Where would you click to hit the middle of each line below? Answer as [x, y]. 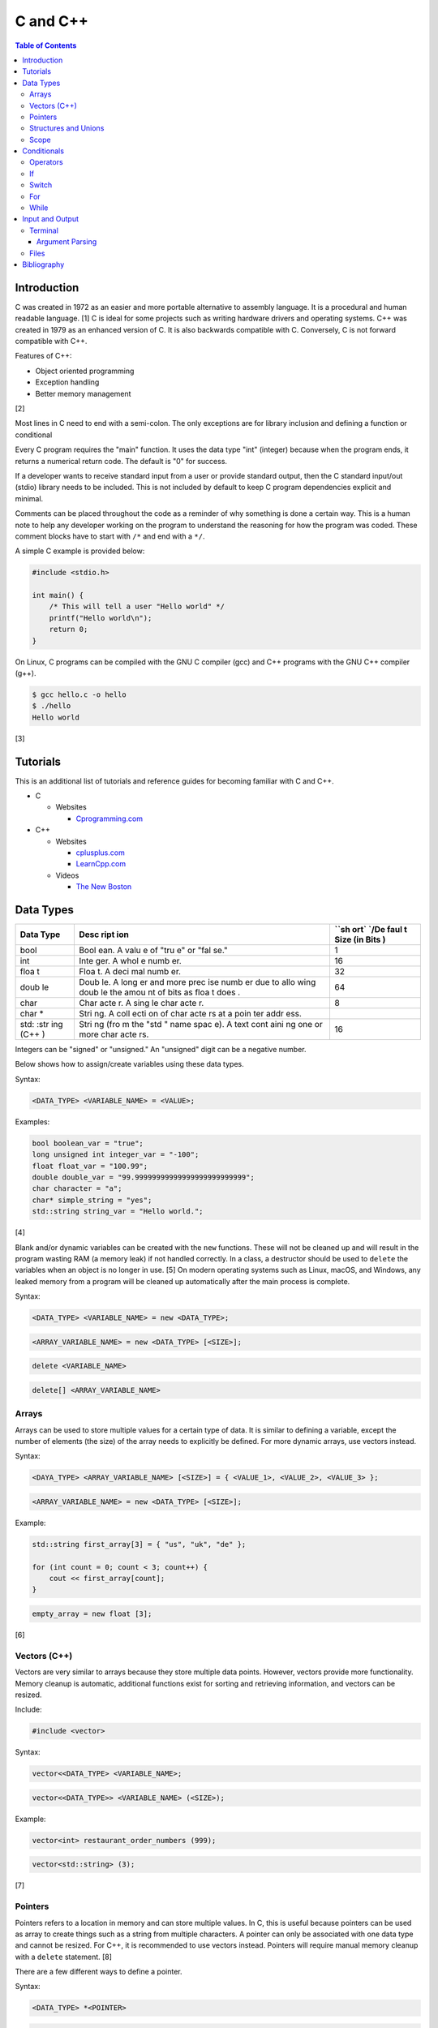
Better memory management [83, 393]
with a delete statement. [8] [64, 1957]
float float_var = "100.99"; [90, 1166]
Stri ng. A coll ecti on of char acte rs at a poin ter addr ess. [190, 1014]
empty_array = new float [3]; [92, 1614]
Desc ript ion [103, 935]
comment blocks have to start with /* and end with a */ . [110, 536]
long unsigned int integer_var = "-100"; [116, 1155]
